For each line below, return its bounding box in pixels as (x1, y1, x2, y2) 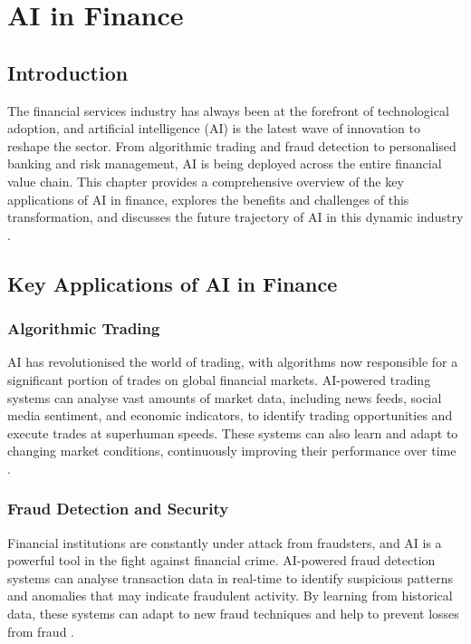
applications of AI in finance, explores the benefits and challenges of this (7, 189, 409, 208)
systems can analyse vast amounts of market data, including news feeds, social (7, 388, 442, 407)
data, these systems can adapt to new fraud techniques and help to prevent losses (7, 604, 459, 623)
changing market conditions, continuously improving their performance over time (7, 441, 457, 460)
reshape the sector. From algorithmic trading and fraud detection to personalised (7, 136, 457, 155)
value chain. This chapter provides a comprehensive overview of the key (7, 171, 404, 190)
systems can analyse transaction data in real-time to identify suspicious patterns (7, 568, 453, 587)
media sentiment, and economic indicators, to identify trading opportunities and (7, 406, 453, 425)
